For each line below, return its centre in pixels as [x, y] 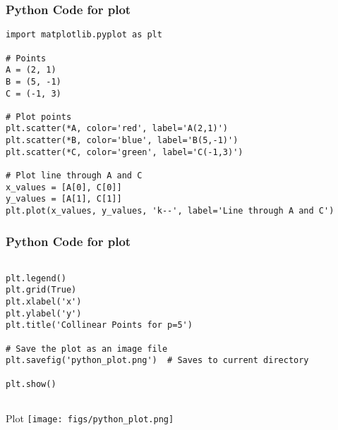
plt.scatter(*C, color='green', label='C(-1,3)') [125, 152]
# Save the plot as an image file [87, 349]
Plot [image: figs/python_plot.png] [90, 418]
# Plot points [39, 117]
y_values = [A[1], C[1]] [64, 199]
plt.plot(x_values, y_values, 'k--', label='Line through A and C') [170, 211]
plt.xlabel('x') [44, 301]
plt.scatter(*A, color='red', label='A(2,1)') [117, 129]
